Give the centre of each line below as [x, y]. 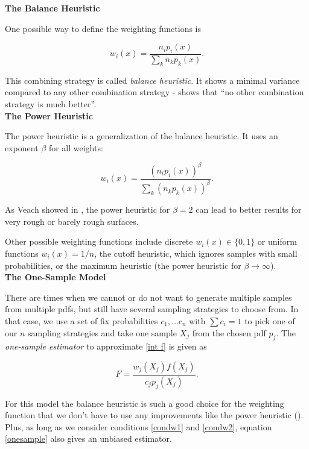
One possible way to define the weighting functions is [103, 28]
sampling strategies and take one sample [102, 332]
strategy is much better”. [51, 104]
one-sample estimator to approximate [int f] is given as [106, 346]
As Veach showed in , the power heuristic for [88, 209]
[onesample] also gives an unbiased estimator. [88, 438]
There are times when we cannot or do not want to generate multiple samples [148, 297]
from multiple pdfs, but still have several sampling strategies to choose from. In [152, 309]
